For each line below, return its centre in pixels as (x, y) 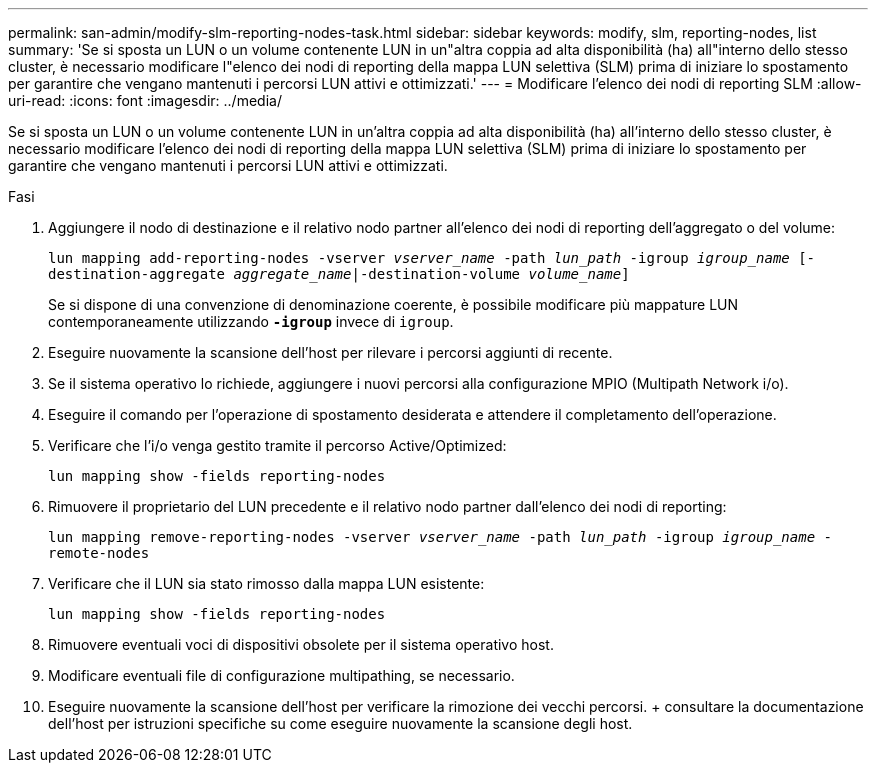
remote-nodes (99, 553)
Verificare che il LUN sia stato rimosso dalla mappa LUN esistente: (266, 583)
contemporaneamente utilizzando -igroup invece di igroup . (251, 321)
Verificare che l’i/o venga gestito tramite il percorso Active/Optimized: (277, 445)
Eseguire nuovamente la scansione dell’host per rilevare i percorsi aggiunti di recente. (330, 352)
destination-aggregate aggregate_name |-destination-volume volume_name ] (339, 274)
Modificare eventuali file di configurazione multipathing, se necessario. (281, 675)
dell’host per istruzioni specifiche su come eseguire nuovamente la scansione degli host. (340, 723)
